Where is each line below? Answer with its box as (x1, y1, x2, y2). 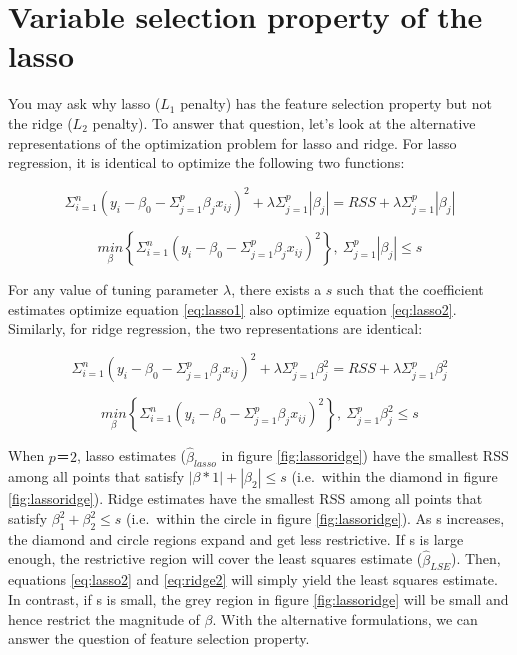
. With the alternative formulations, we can (212, 608, 478, 629)
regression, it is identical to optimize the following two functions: (8, 152, 405, 173)
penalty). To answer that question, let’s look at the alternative (92, 112, 476, 133)
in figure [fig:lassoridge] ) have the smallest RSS (221, 445, 509, 466)
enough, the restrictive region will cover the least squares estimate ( (8, 548, 423, 569)
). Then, (450, 548, 501, 569)
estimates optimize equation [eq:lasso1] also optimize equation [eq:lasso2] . (8, 298, 457, 319)
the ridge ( (8, 112, 73, 133)
